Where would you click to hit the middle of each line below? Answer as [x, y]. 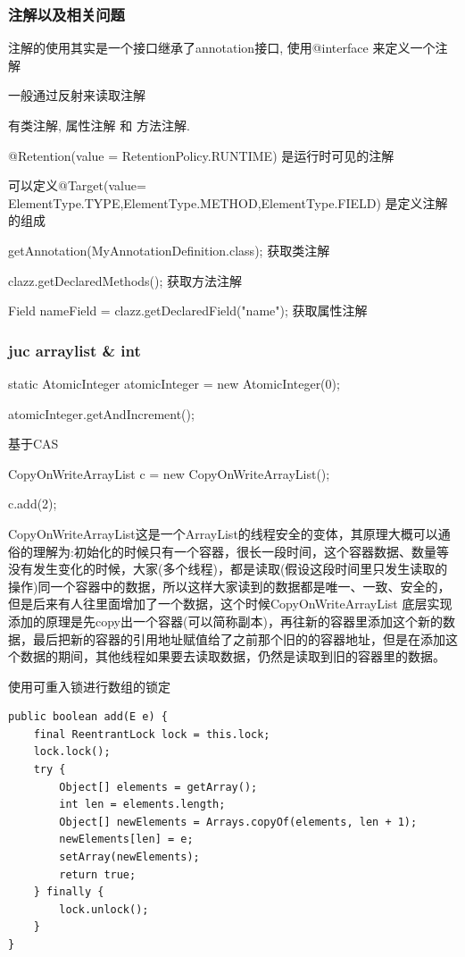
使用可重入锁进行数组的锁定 [89, 686]
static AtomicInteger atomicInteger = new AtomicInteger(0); [174, 383]
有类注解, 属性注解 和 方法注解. [99, 125]
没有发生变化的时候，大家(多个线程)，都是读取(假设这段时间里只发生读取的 [228, 569]
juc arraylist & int [75, 350]
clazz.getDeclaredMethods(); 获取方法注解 [125, 280]
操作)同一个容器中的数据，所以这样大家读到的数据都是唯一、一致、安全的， [229, 586]
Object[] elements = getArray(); [158, 787]
